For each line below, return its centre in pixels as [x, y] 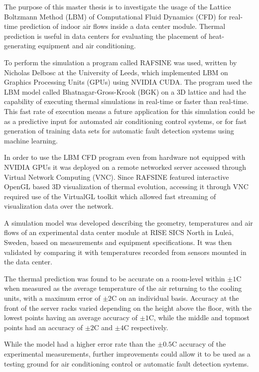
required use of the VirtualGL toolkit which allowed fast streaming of [110, 196]
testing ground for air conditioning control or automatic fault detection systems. [127, 363]
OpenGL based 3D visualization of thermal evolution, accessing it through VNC [126, 186]
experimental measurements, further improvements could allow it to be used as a [127, 354]
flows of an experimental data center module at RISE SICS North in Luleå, [119, 232]
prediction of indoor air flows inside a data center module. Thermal [123, 26]
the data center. [28, 262]
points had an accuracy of [44, 327]
